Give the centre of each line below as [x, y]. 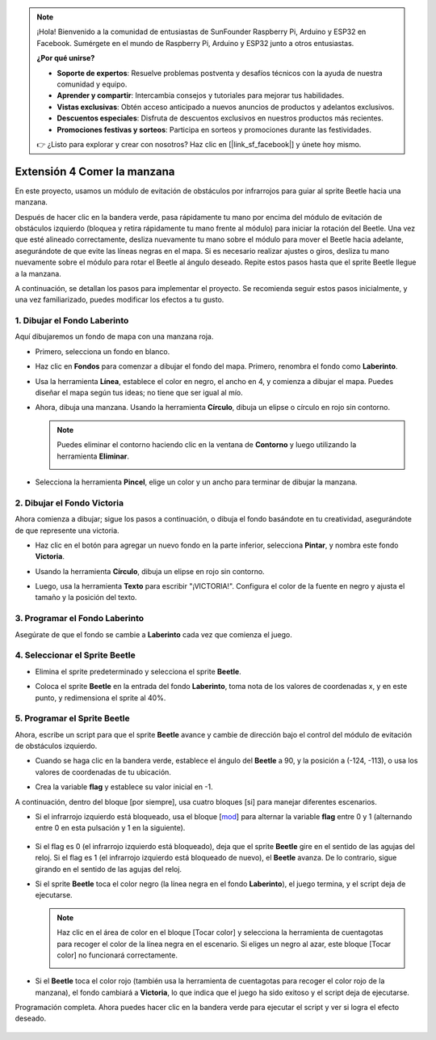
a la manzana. [38, 273]
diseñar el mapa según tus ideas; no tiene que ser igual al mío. [139, 393]
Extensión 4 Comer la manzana [95, 171]
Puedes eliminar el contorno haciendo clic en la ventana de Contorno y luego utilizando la [207, 445]
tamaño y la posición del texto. [86, 598]
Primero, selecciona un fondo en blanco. [103, 351]
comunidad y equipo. [92, 84]
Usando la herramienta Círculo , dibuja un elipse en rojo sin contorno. [150, 571]
